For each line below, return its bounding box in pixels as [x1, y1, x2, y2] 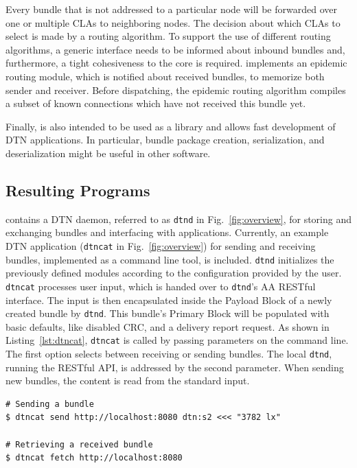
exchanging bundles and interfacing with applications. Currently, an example [5, 225, 329, 239]
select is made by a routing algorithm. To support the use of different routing [5, 29, 331, 43]
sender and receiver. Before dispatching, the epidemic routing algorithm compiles [5, 82, 346, 97]
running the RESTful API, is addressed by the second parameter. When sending [5, 360, 344, 374]
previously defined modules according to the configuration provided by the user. [5, 266, 342, 280]
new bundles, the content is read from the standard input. [5, 373, 250, 388]
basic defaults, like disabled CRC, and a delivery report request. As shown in [5, 319, 330, 334]
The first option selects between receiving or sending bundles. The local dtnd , [5, 347, 332, 361]
